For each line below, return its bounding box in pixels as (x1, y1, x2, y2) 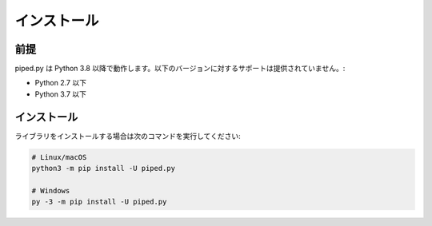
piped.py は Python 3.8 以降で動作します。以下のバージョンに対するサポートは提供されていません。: (14, 64, 346, 73)
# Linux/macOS (31, 153, 87, 161)
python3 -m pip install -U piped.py (31, 164, 176, 173)
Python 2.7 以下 (34, 78, 87, 88)
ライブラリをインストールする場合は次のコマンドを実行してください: (14, 131, 241, 141)
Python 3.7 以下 (34, 89, 87, 99)
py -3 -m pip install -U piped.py (31, 197, 167, 207)
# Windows (31, 186, 70, 195)
